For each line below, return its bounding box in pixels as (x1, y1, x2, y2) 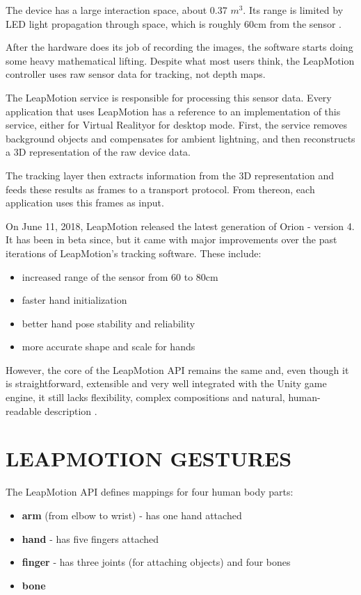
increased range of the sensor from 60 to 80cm (22, 269, 218, 284)
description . (45, 403, 97, 418)
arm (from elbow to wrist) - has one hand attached (22, 507, 242, 522)
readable (6, 403, 42, 418)
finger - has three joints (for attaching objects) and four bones (22, 555, 291, 569)
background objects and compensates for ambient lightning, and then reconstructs (6, 131, 355, 145)
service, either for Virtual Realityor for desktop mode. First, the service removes (6, 117, 348, 132)
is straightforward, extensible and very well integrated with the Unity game (6, 376, 327, 391)
